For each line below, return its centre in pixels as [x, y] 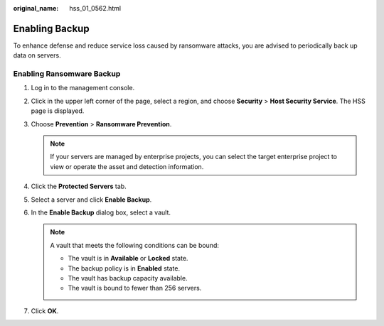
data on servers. [37, 55]
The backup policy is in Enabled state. [124, 268]
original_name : [36, 8]
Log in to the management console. [83, 88]
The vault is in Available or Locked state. [128, 259]
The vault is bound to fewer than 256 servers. [135, 288]
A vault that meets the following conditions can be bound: [135, 245]
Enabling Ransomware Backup [67, 74]
